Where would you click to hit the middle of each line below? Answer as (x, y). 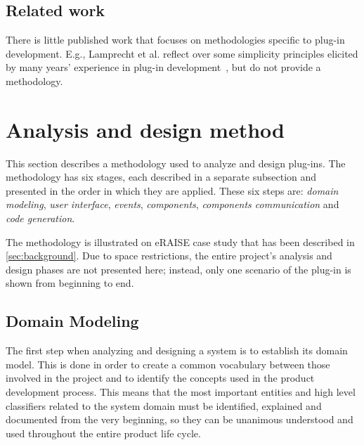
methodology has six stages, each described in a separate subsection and (161, 177)
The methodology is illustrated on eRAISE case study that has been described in (180, 241)
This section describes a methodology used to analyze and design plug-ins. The (176, 163)
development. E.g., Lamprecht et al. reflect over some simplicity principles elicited (182, 53)
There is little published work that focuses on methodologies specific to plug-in (175, 40)
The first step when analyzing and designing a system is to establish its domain (177, 350)
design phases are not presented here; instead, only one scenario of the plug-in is (178, 269)
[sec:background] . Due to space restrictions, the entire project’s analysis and (169, 256)
